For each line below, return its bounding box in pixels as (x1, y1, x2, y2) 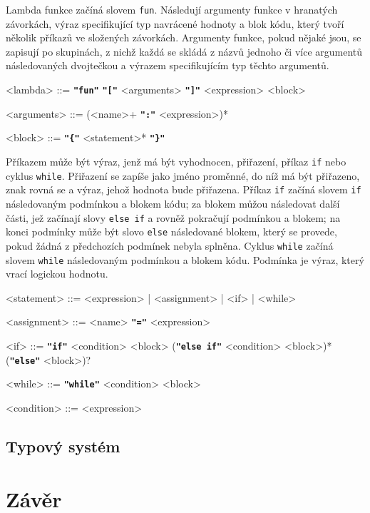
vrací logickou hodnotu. (6, 266, 108, 281)
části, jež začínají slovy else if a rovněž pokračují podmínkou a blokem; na (6, 210, 341, 225)
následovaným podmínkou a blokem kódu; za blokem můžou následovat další (6, 195, 340, 210)
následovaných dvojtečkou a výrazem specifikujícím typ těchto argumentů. (6, 58, 329, 73)
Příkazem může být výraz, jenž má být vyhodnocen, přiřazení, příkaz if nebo (6, 154, 346, 168)
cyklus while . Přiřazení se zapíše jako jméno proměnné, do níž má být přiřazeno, (6, 168, 360, 183)
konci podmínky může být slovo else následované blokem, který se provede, (6, 224, 337, 239)
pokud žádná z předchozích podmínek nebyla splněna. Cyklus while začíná (6, 238, 334, 253)
